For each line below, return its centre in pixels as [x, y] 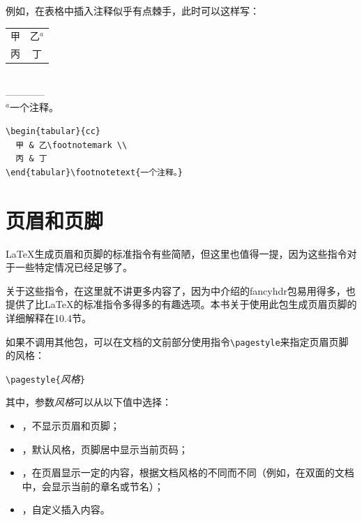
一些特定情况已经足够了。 [74, 267]
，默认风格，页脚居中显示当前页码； [105, 449]
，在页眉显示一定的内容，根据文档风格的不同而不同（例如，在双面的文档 [188, 472]
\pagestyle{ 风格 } [45, 378]
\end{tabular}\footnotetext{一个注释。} [94, 172]
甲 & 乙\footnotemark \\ [71, 145]
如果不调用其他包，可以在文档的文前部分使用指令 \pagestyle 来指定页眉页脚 [177, 341]
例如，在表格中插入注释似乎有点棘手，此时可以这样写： [133, 10]
